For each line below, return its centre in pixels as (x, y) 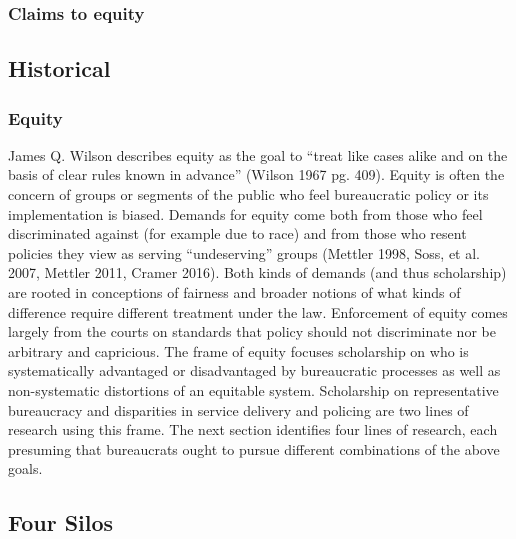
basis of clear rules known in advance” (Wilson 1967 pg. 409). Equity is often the (256, 174)
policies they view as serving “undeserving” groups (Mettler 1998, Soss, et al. (244, 252)
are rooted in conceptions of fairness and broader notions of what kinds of (234, 292)
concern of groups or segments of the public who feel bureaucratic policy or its (248, 194)
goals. (25, 468)
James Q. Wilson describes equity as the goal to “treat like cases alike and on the (258, 154)
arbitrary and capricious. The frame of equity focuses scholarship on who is (238, 350)
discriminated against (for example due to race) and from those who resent (237, 233)
